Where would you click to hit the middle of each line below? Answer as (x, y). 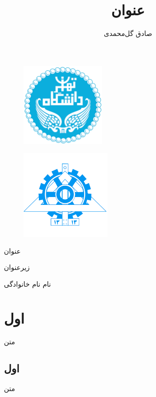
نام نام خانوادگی (28, 283)
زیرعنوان (17, 267)
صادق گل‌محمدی (128, 33)
